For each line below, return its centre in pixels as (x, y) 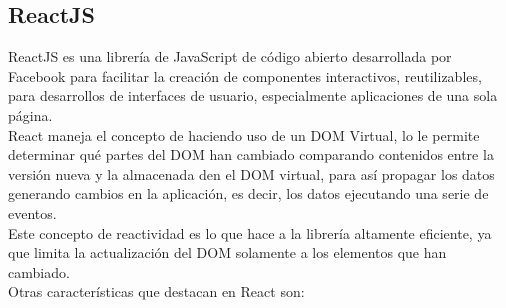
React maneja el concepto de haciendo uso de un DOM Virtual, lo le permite (244, 134)
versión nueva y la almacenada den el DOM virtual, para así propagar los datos (251, 173)
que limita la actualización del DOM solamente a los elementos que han (227, 252)
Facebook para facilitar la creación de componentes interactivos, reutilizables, (245, 75)
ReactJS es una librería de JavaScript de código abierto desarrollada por (230, 56)
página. (30, 114)
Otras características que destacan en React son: (156, 291)
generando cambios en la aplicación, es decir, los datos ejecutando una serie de (248, 193)
